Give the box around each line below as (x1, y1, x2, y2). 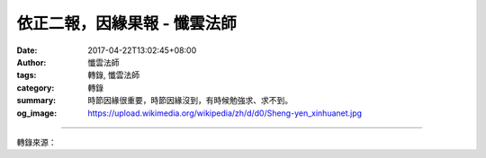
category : (16, 82, 55, 93)
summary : (16, 95, 57, 106)
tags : (16, 70, 37, 81)
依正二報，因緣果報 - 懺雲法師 (16, 13, 238, 33)
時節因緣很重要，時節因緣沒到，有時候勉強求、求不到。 (87, 95, 292, 106)
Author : (16, 57, 47, 67)
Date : (16, 45, 38, 56)
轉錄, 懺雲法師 (87, 70, 139, 81)
